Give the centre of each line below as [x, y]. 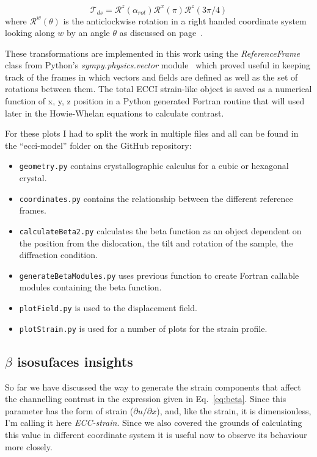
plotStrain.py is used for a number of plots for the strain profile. [143, 328]
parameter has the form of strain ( [69, 410]
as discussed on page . [161, 33]
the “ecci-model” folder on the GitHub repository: [98, 145]
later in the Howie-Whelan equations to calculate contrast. [115, 113]
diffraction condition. [58, 255]
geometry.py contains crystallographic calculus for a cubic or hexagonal [154, 166]
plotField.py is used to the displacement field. [108, 308]
